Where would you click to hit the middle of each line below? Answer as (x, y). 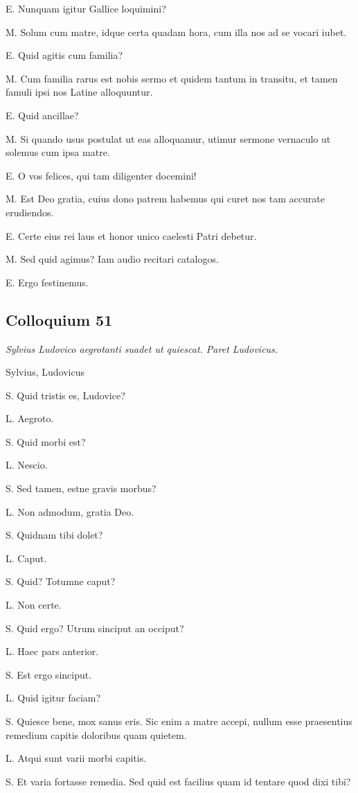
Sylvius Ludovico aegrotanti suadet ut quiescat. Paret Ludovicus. (142, 348)
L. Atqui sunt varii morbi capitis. (76, 758)
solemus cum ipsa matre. (58, 152)
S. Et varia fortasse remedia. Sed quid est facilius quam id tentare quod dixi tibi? (178, 781)
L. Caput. (26, 558)
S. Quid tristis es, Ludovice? (65, 395)
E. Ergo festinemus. (47, 282)
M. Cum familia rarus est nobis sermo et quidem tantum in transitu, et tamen (172, 78)
